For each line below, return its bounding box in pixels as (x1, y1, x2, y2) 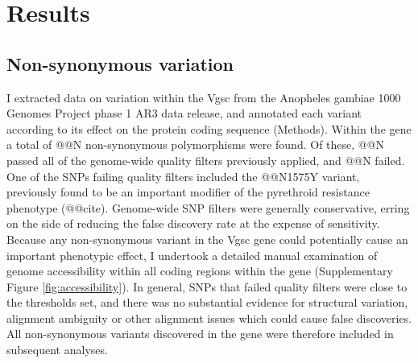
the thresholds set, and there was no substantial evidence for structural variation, (6, 294, 408, 311)
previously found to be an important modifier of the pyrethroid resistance (6, 184, 370, 200)
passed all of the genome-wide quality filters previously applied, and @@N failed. (6, 151, 405, 168)
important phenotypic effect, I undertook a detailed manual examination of (6, 246, 378, 263)
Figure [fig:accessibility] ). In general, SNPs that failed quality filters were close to (6, 278, 408, 295)
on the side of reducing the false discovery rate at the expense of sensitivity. (6, 215, 380, 232)
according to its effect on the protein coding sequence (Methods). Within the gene (6, 120, 412, 137)
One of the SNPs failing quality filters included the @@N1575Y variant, (6, 167, 360, 184)
